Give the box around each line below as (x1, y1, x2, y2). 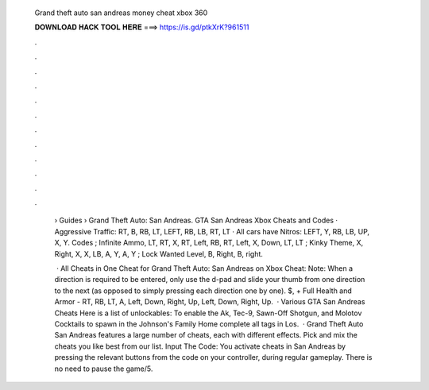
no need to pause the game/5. (54, 364, 153, 373)
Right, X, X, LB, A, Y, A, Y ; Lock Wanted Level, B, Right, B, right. (54, 249, 264, 258)
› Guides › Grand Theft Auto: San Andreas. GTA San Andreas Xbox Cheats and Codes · (54, 215, 338, 226)
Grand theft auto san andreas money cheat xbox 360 (34, 8, 208, 17)
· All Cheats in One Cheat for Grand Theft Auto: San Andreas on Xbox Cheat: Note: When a (56, 264, 354, 273)
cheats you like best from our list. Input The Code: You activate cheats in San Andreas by (54, 342, 346, 351)
